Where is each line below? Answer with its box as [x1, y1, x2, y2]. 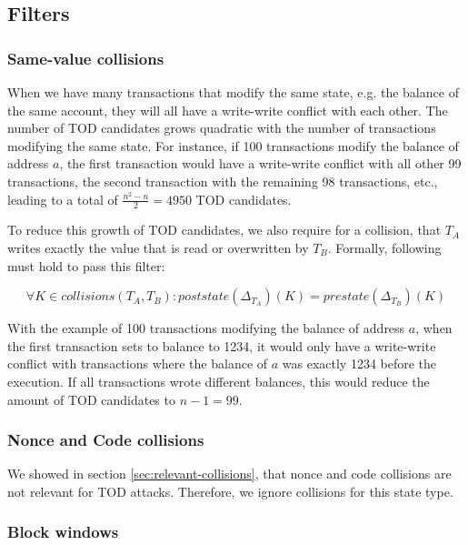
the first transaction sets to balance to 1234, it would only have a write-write [7, 336, 436, 355]
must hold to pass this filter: [7, 256, 165, 275]
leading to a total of [7, 189, 118, 208]
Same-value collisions [7, 46, 164, 69]
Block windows [7, 520, 119, 543]
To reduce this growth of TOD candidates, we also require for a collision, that [7, 220, 442, 239]
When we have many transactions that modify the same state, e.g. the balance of [7, 83, 459, 101]
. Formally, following [327, 237, 442, 257]
